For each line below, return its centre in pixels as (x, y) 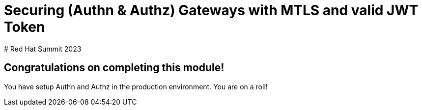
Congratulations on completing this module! (114, 68)
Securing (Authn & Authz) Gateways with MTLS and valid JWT (211, 10)
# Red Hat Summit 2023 (43, 49)
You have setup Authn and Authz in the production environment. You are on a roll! (136, 86)
